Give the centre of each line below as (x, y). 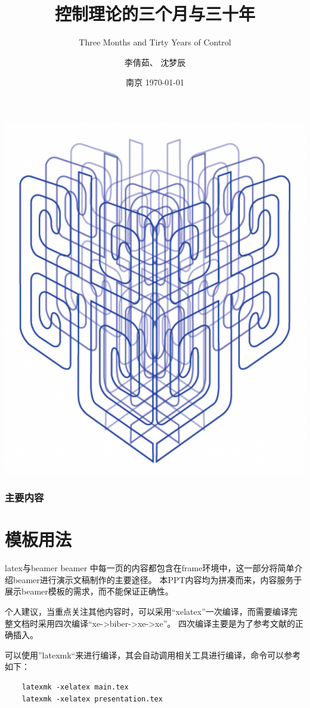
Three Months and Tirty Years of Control (155, 42)
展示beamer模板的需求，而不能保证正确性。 (89, 591)
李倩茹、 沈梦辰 (155, 62)
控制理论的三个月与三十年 (155, 13)
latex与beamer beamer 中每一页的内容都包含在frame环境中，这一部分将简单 (150, 568)
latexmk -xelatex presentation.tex (92, 699)
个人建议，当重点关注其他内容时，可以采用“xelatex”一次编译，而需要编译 (147, 612)
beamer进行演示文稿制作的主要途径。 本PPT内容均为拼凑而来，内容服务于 (157, 579)
